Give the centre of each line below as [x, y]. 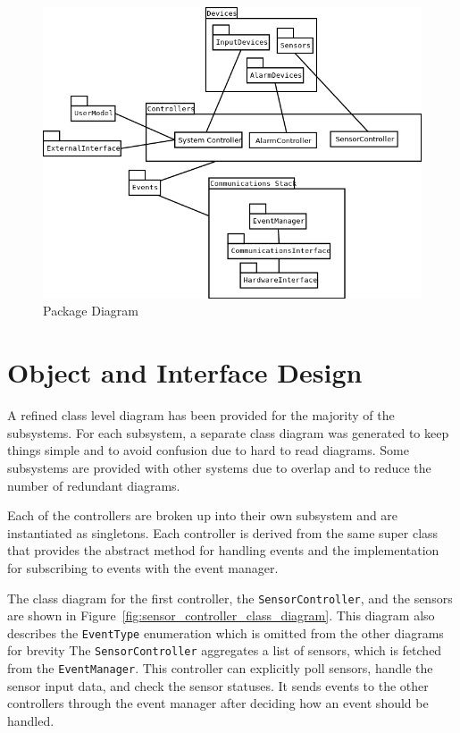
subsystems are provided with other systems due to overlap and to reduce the [219, 467]
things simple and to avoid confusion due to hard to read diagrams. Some [209, 450]
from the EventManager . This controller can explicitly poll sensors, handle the [220, 668]
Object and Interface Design [185, 372]
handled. [31, 720]
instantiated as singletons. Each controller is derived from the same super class [223, 532]
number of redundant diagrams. [94, 485]
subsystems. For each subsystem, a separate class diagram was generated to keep [228, 432]
